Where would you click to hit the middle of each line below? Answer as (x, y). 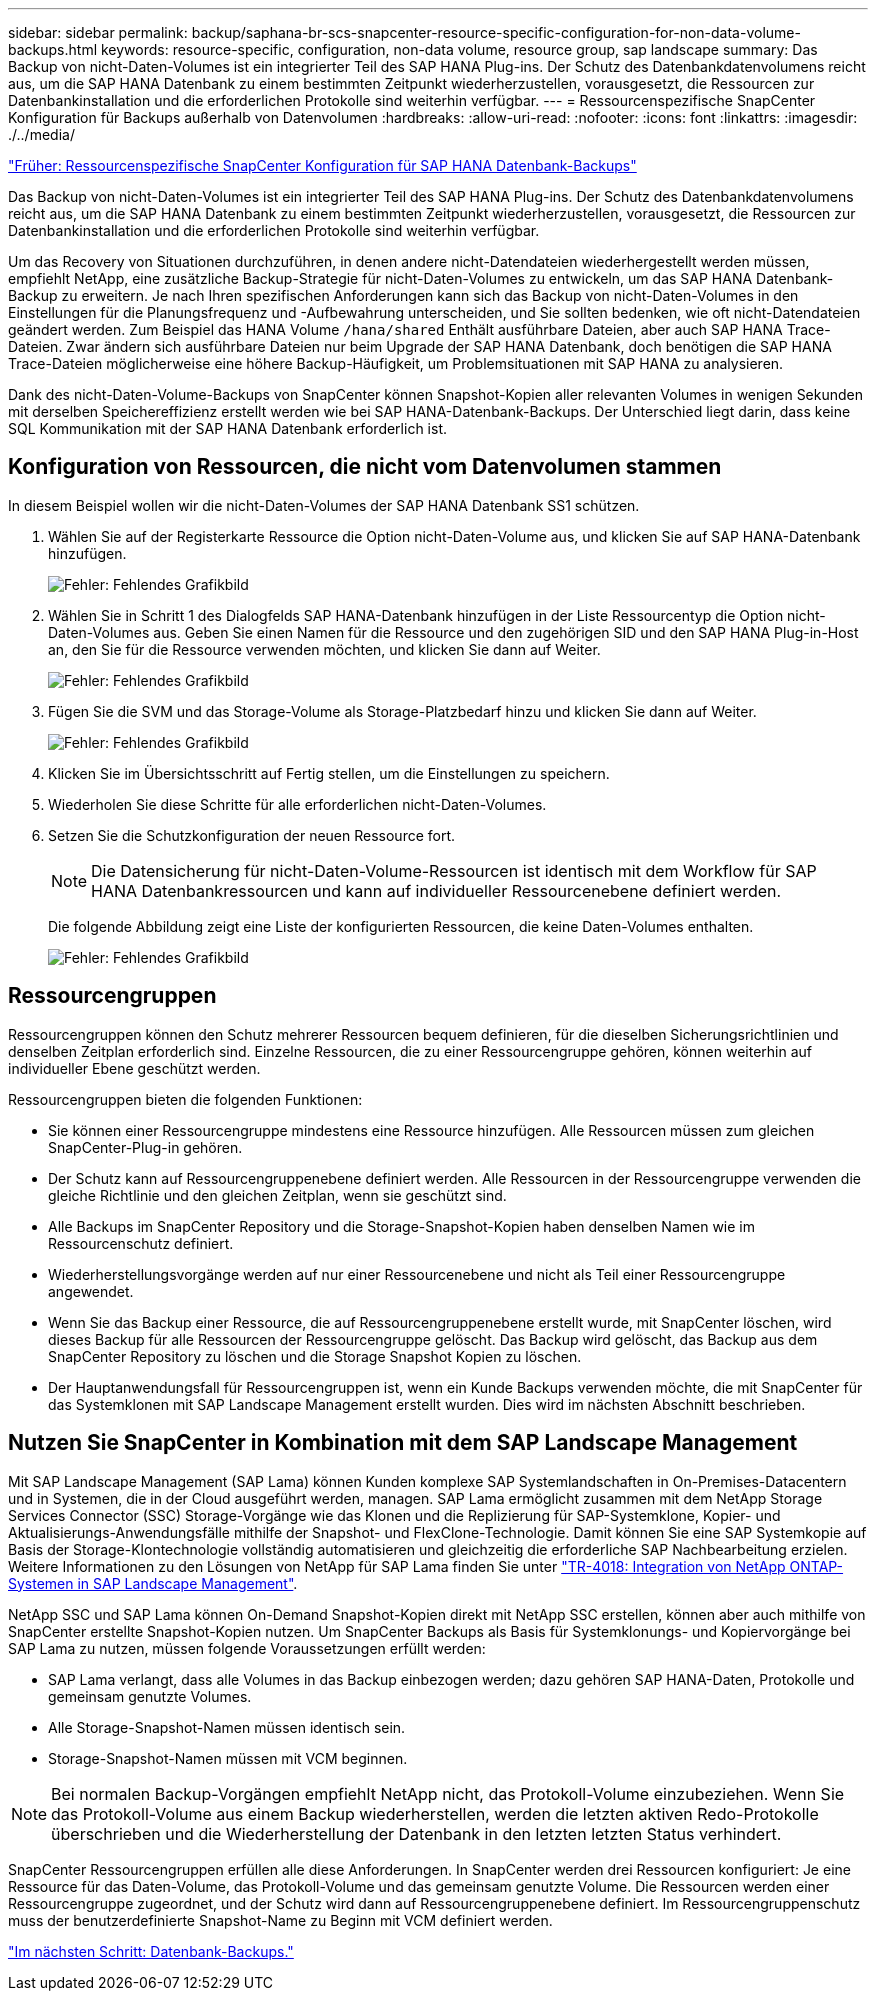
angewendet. (91, 1291)
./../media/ (41, 134)
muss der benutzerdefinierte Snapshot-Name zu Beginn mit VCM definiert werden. (280, 1920)
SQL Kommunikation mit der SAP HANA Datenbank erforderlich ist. (227, 428)
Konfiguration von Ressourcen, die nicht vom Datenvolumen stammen (365, 467)
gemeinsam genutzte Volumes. (150, 1696)
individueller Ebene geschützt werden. (134, 1068)
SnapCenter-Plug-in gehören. (145, 1147)
